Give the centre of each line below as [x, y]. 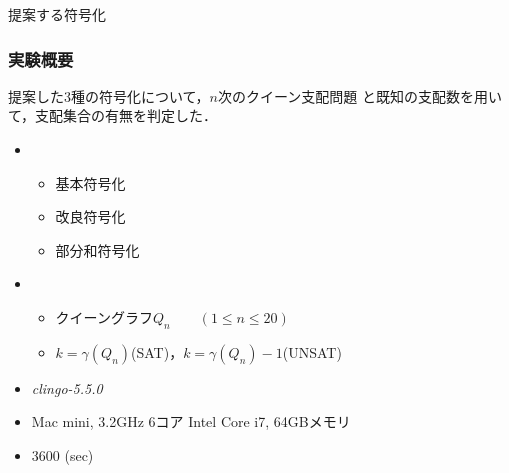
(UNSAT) [312, 351]
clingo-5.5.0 [67, 387]
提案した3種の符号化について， [109, 95]
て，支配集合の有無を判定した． [113, 115]
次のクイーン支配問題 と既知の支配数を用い [360, 95]
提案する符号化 [57, 14]
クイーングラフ [104, 316]
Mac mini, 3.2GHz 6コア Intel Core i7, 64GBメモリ [191, 421]
